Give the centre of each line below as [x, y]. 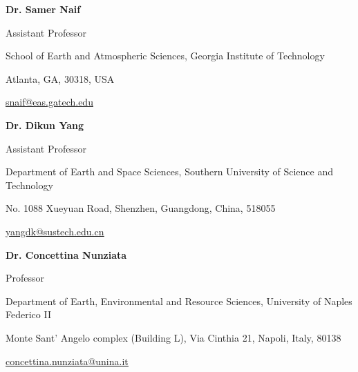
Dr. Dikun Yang [45, 125]
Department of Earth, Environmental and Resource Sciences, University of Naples [179, 301]
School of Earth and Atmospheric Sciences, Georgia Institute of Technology [165, 56]
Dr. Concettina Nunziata [66, 254]
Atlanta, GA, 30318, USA [60, 78]
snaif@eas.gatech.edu [49, 102]
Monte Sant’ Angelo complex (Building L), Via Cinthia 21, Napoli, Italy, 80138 [173, 337]
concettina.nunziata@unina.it [67, 361]
